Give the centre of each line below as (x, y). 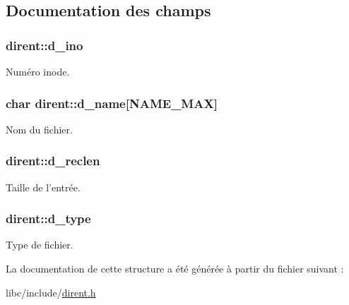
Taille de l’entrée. (43, 187)
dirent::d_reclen (53, 161)
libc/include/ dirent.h (51, 292)
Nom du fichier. (39, 129)
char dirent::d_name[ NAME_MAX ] (112, 103)
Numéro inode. (38, 71)
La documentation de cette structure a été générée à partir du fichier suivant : (175, 269)
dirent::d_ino (45, 45)
